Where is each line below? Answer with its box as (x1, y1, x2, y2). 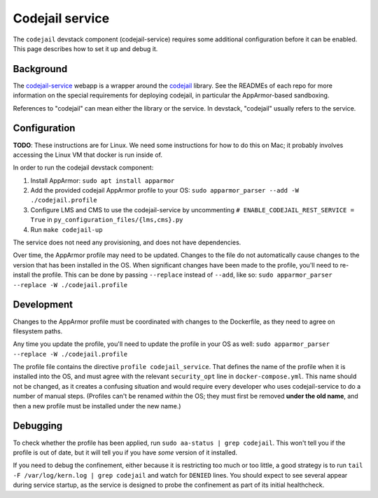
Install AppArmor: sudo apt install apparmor (30, 176, 175, 185)
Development (13, 298, 73, 311)
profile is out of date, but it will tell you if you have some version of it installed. (13, 448, 238, 457)
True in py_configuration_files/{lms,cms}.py (30, 216, 183, 224)
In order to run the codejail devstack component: (13, 163, 154, 172)
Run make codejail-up (30, 225, 103, 234)
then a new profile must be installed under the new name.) (13, 401, 181, 410)
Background (13, 63, 68, 75)
